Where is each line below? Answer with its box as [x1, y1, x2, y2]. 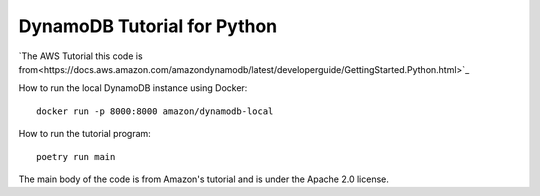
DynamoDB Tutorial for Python [18, 15, 278, 37]
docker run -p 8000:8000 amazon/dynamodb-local [36, 105, 274, 117]
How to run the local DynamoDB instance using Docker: [18, 82, 248, 94]
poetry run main [36, 151, 116, 162]
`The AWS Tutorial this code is [18, 50, 144, 62]
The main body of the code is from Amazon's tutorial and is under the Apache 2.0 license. [18, 173, 390, 185]
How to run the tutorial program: [18, 128, 152, 140]
